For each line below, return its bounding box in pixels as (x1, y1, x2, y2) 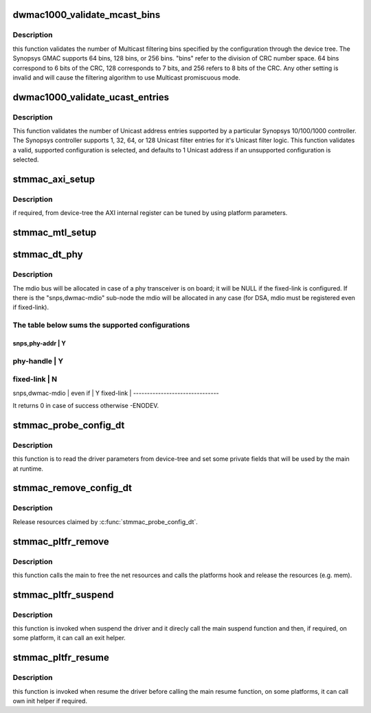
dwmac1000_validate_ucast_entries (12, 91, 170, 103)
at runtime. (12, 464, 44, 473)
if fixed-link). (12, 303, 49, 312)
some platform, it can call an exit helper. (12, 634, 126, 642)
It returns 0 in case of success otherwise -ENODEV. (12, 402, 159, 410)
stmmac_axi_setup (12, 174, 95, 185)
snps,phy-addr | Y (12, 339, 67, 347)
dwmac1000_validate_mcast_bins (12, 9, 161, 21)
